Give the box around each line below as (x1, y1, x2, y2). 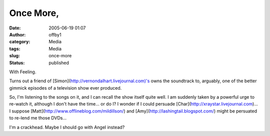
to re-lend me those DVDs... (9, 115, 67, 121)
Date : (9, 25, 21, 31)
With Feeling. (9, 69, 36, 75)
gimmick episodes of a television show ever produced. (9, 85, 122, 91)
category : (9, 39, 30, 45)
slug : (9, 53, 20, 59)
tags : (9, 45, 20, 52)
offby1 (48, 31, 62, 37)
